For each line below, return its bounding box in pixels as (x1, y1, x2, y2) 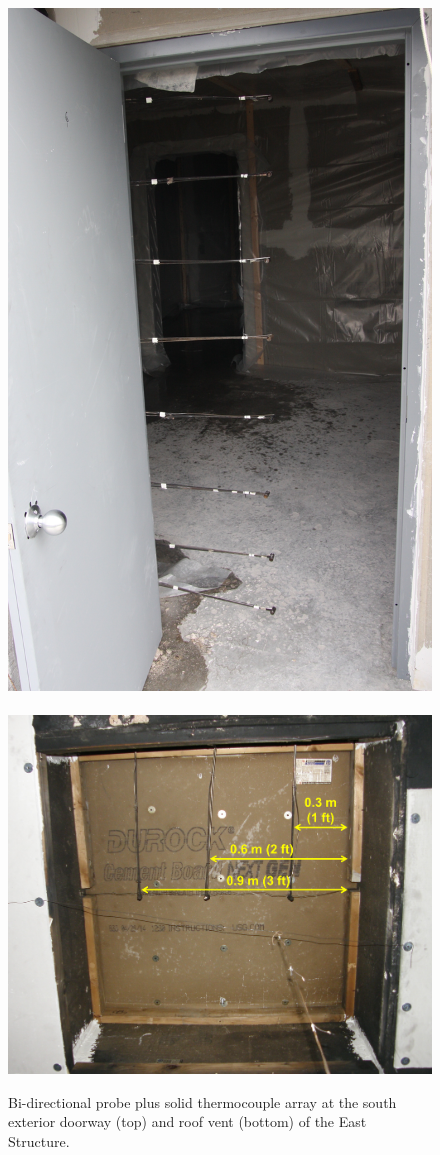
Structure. (8, 1130, 70, 1151)
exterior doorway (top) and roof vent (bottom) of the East (8, 1111, 367, 1132)
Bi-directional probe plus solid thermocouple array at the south (8, 1091, 397, 1112)
